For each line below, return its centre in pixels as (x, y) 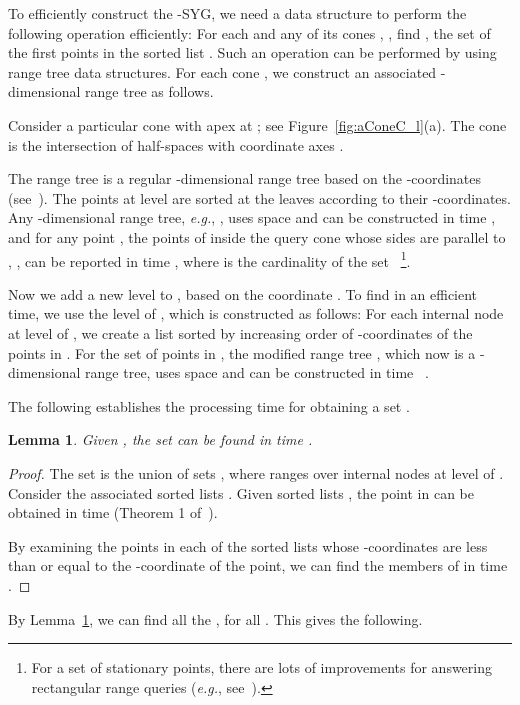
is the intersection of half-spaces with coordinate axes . (176, 144)
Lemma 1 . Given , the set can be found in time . (160, 439)
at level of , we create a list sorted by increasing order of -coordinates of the (240, 332)
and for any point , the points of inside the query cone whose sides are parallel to (257, 236)
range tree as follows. (149, 91)
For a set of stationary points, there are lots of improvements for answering (261, 667)
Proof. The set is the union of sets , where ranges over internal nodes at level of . (256, 472)
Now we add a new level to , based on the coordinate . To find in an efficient (243, 293)
